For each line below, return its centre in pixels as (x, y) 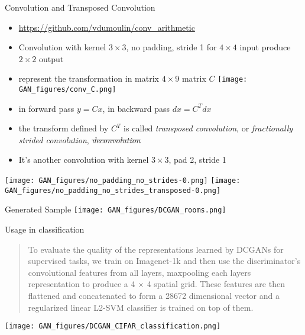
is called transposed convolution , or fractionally (208, 128)
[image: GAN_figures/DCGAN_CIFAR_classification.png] (113, 326)
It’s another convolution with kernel (84, 160)
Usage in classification (45, 229)
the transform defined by (64, 128)
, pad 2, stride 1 (197, 160)
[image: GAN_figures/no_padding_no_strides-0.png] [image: (123, 181)
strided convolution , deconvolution (80, 139)
